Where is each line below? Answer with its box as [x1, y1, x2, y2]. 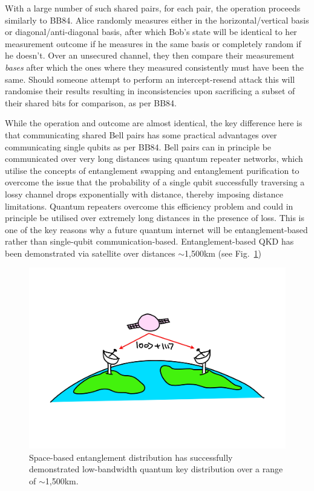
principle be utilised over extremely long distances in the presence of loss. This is [5, 211, 305, 224]
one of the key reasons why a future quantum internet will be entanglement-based [5, 223, 308, 236]
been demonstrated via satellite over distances [5, 246, 175, 259]
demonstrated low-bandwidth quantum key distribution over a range [29, 463, 283, 475]
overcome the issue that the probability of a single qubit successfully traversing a [5, 176, 305, 188]
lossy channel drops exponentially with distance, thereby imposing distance [5, 187, 283, 200]
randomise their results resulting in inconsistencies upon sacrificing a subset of [5, 85, 295, 97]
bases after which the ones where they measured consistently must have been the [5, 60, 304, 73]
